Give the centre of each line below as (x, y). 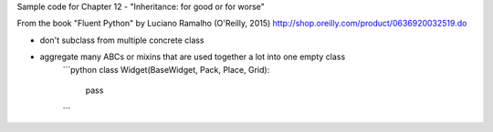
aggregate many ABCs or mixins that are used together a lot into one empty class (193, 57)
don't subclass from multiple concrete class (122, 40)
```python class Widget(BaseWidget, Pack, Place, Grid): (166, 69)
